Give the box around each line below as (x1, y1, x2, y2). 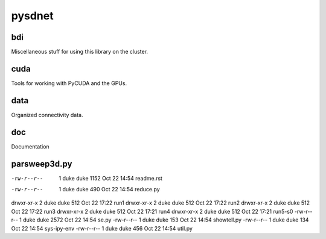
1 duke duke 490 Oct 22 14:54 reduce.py (59, 186, 160, 193)
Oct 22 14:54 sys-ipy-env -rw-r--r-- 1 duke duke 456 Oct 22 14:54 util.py (11, 225, 193, 232)
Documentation (11, 142, 50, 150)
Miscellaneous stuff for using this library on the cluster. (11, 48, 148, 56)
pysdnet (11, 9, 54, 22)
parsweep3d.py (11, 159, 72, 169)
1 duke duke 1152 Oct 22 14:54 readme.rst (59, 174, 163, 182)
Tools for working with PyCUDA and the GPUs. (11, 79, 127, 87)
